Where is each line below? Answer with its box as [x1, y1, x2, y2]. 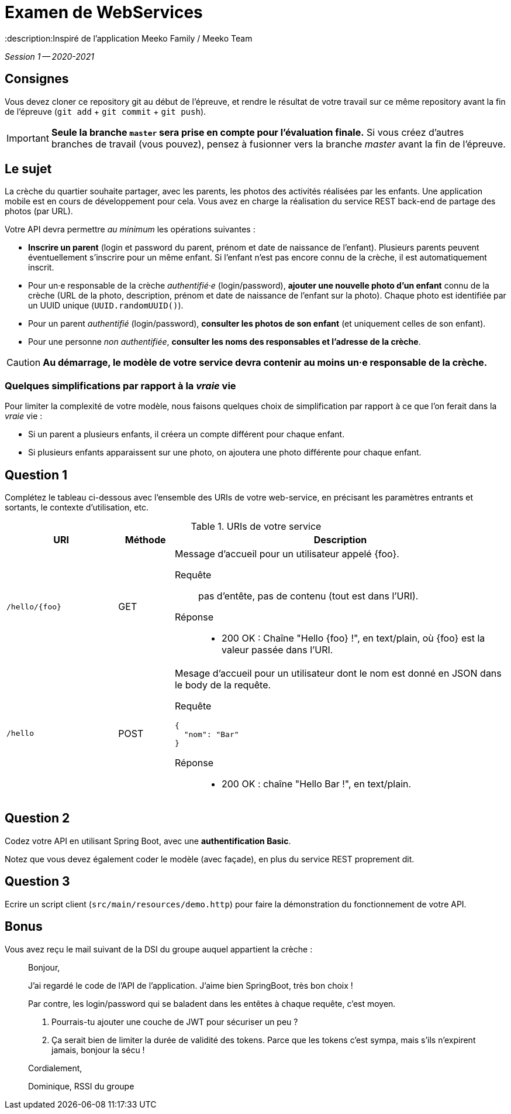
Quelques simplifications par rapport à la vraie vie [5, 379, 236, 392]
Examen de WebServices [5, 2, 203, 22]
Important [6, 132, 49, 144]
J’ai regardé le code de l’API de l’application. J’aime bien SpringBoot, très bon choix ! [28, 980, 353, 990]
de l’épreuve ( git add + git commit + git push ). [5, 106, 206, 116]
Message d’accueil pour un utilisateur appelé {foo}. [174, 548, 399, 560]
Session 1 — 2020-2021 [5, 51, 94, 61]
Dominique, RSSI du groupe [28, 1081, 134, 1091]
